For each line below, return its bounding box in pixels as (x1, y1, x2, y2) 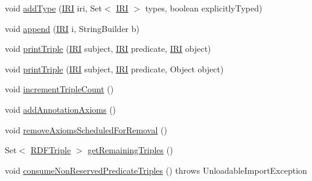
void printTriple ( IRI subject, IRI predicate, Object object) (5, 62, 224, 75)
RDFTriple (30, 144, 71, 156)
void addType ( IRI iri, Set (5, 2, 102, 14)
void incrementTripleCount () (5, 83, 114, 95)
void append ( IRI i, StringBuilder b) (5, 22, 139, 34)
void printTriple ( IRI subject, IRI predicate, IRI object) (5, 42, 211, 55)
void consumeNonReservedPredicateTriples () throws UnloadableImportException (5, 164, 307, 176)
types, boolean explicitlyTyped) (145, 2, 263, 14)
